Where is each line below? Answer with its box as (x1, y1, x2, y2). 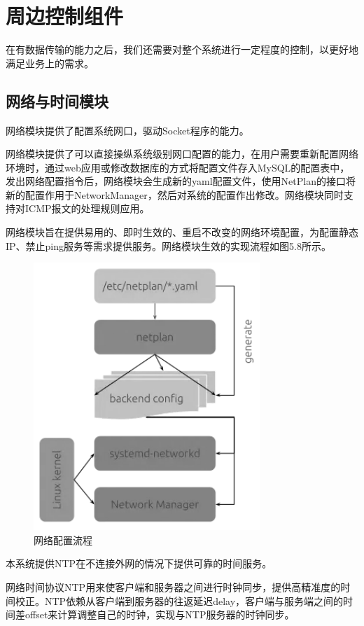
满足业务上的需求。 (6, 55, 94, 70)
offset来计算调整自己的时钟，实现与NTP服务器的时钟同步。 (24, 607, 295, 622)
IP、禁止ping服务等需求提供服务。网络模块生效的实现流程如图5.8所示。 (6, 238, 331, 253)
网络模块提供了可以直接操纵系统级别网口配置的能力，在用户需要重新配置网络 (6, 146, 358, 161)
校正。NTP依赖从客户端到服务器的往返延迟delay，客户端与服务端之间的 (15, 593, 344, 608)
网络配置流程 (34, 532, 92, 547)
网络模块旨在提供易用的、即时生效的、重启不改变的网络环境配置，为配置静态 (6, 225, 358, 239)
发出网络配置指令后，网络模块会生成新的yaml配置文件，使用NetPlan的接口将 (6, 174, 356, 188)
